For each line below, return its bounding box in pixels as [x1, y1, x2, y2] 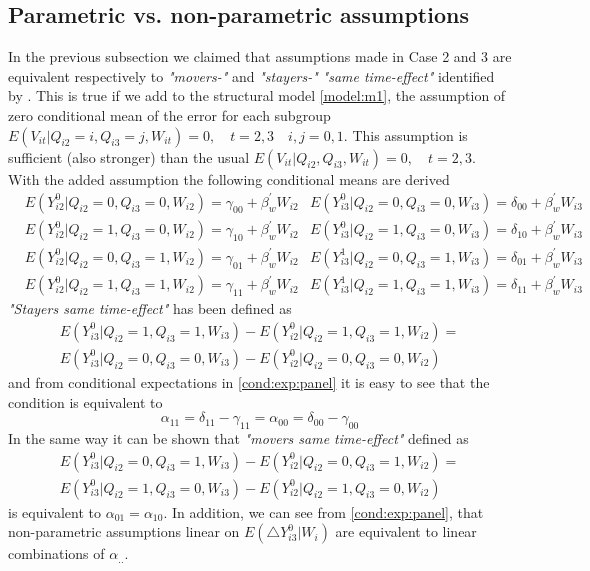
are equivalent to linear [335, 521, 477, 542]
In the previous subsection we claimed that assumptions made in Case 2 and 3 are [8, 46, 512, 67]
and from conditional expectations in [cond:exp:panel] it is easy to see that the [8, 371, 490, 392]
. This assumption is [343, 124, 468, 145]
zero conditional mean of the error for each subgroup [8, 104, 331, 125]
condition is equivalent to [8, 391, 163, 412]
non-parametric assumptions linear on [8, 521, 240, 542]
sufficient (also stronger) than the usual [8, 146, 250, 167]
